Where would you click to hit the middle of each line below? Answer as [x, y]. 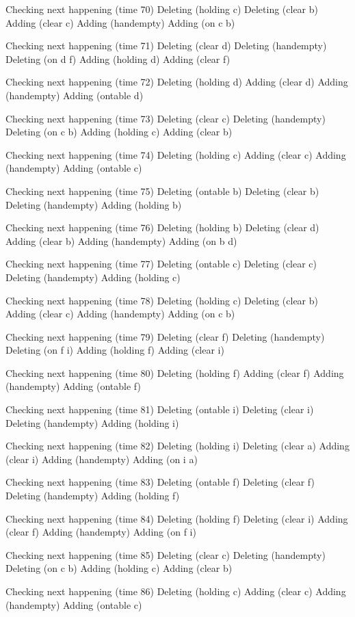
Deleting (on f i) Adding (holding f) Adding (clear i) [115, 350]
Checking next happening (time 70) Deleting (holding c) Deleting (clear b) [162, 9]
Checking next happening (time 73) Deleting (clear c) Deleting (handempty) [166, 118]
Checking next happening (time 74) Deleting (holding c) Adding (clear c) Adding [176, 154]
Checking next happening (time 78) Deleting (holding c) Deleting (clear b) [162, 300]
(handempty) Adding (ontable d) [75, 95]
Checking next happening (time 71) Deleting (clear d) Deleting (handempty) [166, 45]
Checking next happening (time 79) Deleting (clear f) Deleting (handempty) [165, 336]
